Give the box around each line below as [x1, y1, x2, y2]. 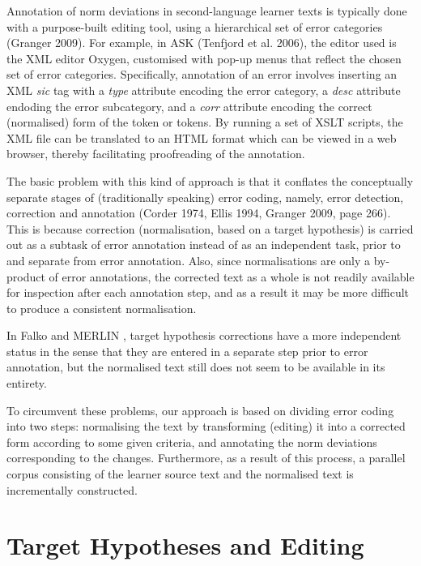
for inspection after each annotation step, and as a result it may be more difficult [6, 284, 410, 301]
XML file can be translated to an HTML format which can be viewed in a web [6, 129, 397, 146]
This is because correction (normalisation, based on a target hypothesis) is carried [6, 220, 414, 237]
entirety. [6, 375, 47, 392]
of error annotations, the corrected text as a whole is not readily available [49, 268, 415, 285]
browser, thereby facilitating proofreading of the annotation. [6, 145, 305, 162]
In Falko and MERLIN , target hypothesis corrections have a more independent [6, 327, 402, 344]
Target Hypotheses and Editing [6, 529, 364, 562]
